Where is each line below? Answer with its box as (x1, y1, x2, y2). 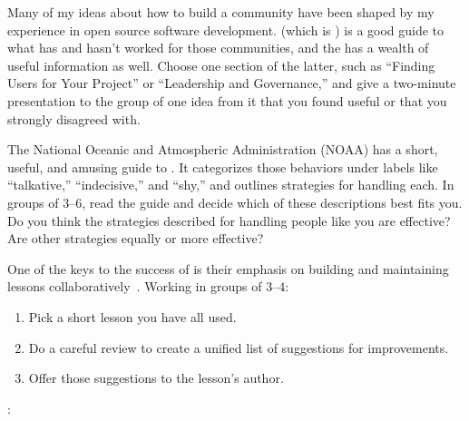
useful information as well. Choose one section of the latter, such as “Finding (7, 55, 435, 74)
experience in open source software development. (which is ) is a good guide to (7, 20, 445, 39)
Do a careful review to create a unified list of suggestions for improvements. (28, 338, 449, 357)
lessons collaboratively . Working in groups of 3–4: (7, 277, 289, 296)
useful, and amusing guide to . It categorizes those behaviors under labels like (7, 157, 438, 176)
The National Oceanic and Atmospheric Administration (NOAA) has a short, (7, 140, 438, 159)
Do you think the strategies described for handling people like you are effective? (7, 210, 451, 230)
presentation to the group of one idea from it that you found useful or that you (7, 91, 447, 110)
